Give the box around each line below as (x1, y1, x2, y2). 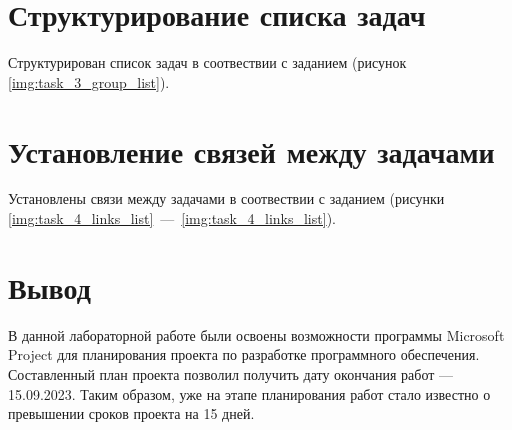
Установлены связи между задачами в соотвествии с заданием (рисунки (8, 188, 445, 209)
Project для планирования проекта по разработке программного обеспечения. (8, 344, 480, 365)
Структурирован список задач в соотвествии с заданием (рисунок (8, 52, 407, 73)
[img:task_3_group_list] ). (8, 71, 170, 92)
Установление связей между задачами (8, 130, 495, 171)
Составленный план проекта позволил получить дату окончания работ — (8, 363, 453, 384)
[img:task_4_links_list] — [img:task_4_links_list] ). (8, 208, 336, 229)
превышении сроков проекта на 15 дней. (8, 403, 255, 424)
